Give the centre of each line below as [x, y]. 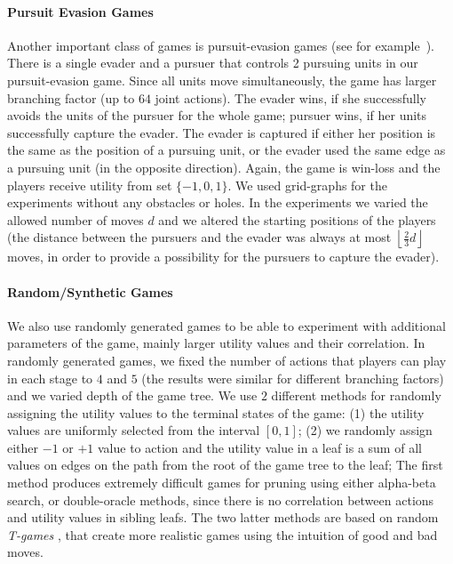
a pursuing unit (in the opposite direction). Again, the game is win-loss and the [224, 167]
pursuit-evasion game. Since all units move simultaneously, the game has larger [222, 80]
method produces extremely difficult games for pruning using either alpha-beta [222, 483]
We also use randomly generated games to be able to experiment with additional [226, 325]
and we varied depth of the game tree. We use [132, 395]
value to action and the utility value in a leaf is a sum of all [260, 447]
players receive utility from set [90, 185]
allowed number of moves [75, 219]
